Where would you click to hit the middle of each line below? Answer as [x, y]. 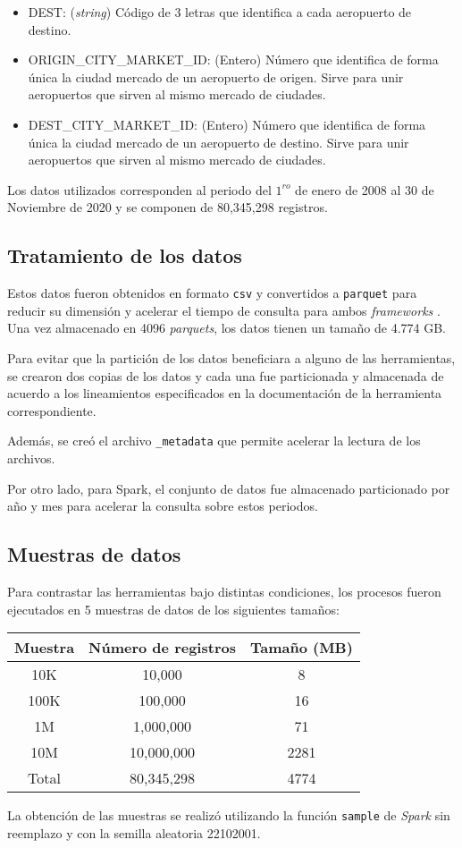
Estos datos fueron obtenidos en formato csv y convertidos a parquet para [212, 293]
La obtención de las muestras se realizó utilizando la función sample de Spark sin [229, 815]
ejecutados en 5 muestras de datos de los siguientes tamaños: [173, 609]
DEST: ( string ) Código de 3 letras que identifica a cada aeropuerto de [220, 12]
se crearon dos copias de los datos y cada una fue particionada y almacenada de [226, 375]
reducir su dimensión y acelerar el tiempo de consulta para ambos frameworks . [224, 310]
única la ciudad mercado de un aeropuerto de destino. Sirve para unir [218, 142]
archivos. [31, 458]
